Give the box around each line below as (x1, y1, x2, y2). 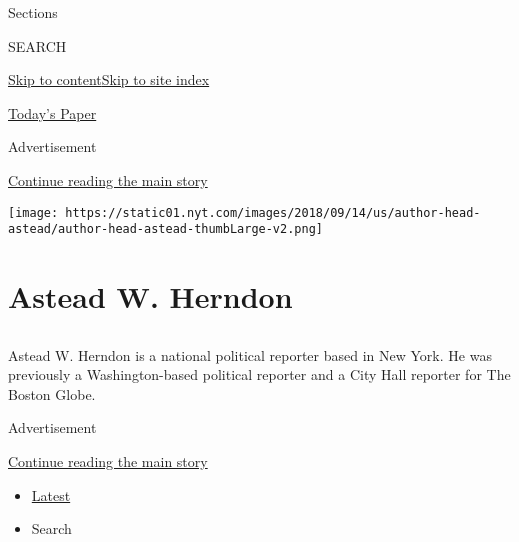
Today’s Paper (8, 102, 97, 123)
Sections (8, 2, 58, 22)
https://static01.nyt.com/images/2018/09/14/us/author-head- (65, 205, 481, 220)
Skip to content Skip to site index (8, 69, 210, 90)
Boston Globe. (8, 383, 96, 404)
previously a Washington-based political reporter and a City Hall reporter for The (8, 364, 511, 385)
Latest (31, 484, 71, 505)
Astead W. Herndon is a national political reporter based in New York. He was (8, 344, 492, 365)
